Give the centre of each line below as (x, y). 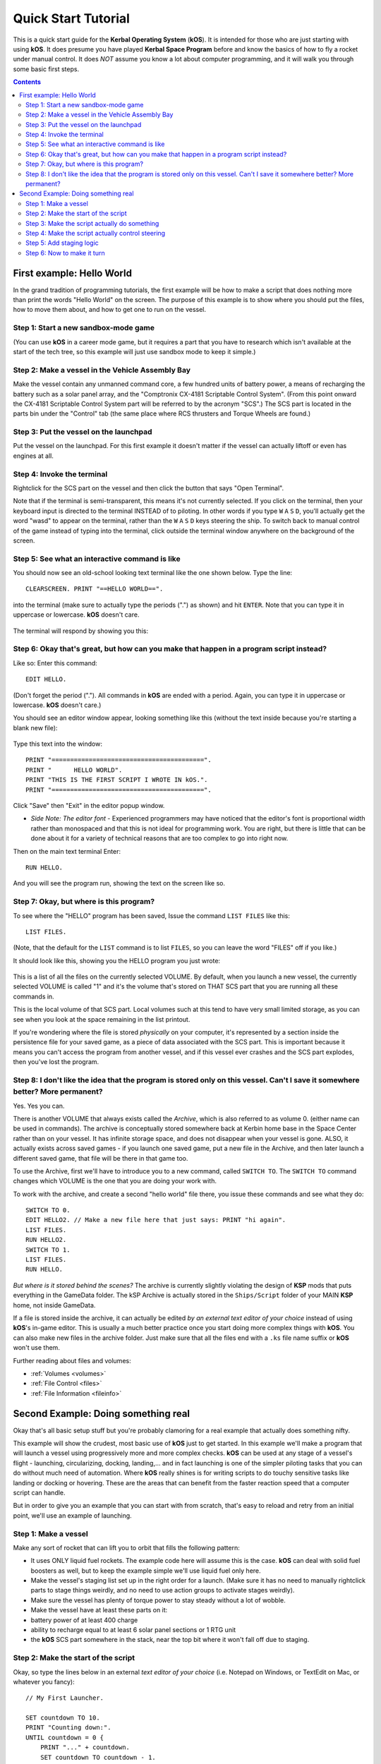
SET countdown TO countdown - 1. (98, 1757)
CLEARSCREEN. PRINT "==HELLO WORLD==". (95, 589)
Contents (27, 82)
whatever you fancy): (44, 1681)
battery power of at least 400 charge (84, 1620)
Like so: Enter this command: (55, 663)
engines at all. (34, 456)
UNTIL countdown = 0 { (65, 1737)
